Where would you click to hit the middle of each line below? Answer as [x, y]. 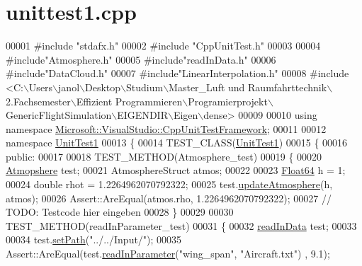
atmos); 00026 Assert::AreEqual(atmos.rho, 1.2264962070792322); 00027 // [169, 198]
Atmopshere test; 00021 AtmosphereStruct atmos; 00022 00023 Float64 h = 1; [176, 170]
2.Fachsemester [38, 101]
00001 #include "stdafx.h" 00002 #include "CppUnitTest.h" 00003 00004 [163, 46]
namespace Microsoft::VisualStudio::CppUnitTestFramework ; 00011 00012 [166, 128]
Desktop [103, 87]
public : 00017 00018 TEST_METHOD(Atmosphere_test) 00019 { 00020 [164, 156]
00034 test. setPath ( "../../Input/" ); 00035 [94, 239]
